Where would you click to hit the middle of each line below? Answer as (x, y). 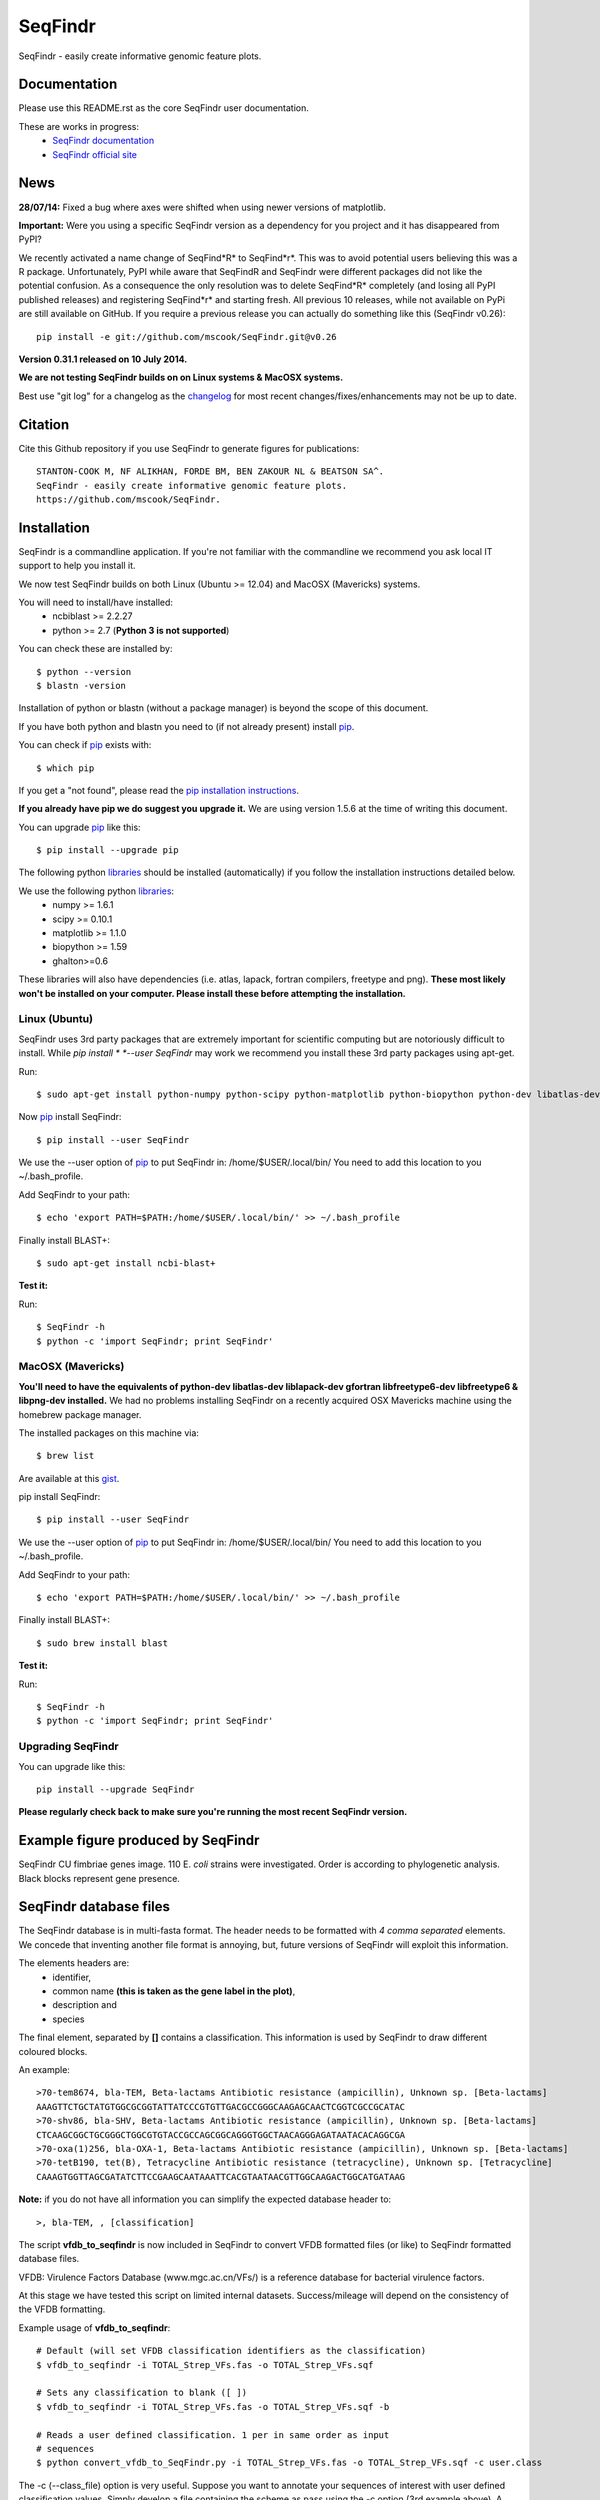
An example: (44, 2069)
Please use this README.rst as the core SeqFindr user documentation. (164, 108)
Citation (44, 424)
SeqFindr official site (94, 154)
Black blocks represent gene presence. (99, 1878)
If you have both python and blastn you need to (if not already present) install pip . (186, 726)
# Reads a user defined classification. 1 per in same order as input (213, 2434)
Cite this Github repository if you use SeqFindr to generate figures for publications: (189, 448)
